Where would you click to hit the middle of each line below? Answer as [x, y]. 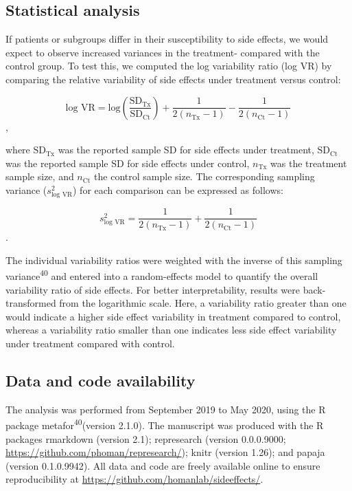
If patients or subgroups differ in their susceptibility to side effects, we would [167, 39]
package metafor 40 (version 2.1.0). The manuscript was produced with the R [165, 424]
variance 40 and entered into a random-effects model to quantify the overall [162, 275]
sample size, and [40, 176]
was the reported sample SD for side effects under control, [128, 163]
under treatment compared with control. [90, 343]
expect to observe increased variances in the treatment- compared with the [163, 52]
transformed [31, 303]
